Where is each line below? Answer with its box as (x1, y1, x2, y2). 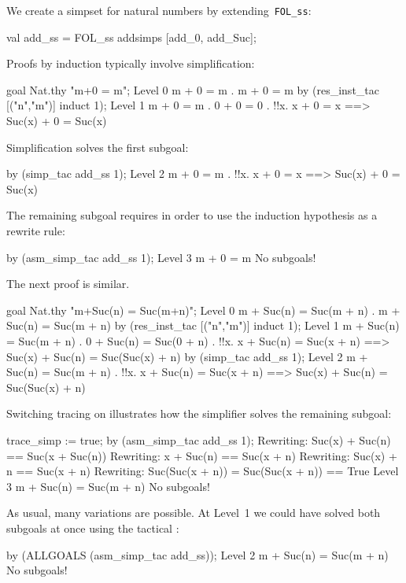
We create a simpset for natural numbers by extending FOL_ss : (6, 2, 312, 18)
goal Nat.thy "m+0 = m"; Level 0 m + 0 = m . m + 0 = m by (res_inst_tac (6, 81, 379, 98)
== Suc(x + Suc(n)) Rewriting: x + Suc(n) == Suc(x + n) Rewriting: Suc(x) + (6, 447, 397, 463)
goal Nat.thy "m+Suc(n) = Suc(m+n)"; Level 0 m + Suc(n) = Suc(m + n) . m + (6, 301, 400, 318)
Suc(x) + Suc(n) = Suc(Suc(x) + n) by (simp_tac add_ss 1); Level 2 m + (6, 348, 368, 364)
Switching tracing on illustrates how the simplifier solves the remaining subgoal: (6, 405, 392, 422)
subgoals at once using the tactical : (6, 519, 179, 536)
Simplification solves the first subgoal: (6, 138, 189, 155)
